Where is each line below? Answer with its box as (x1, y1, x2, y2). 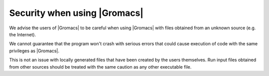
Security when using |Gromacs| (9, 7, 144, 18)
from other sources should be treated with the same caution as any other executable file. (9, 64, 192, 70)
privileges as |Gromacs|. (9, 48, 60, 54)
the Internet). (9, 31, 36, 37)
